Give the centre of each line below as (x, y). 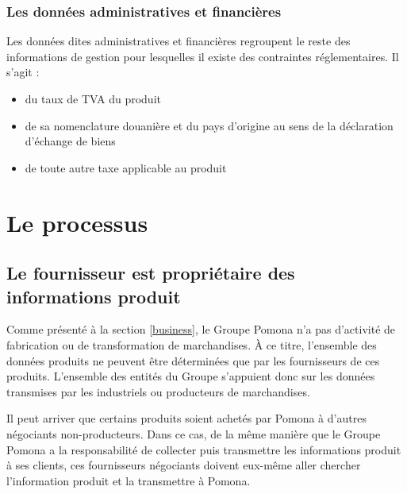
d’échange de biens (70, 141)
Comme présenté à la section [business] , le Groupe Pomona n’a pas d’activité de (201, 329)
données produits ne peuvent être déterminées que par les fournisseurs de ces (193, 360)
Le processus (77, 222)
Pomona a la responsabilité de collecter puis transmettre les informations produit (204, 449)
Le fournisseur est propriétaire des (151, 273)
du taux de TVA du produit (93, 98)
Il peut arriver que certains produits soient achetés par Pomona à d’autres (186, 418)
